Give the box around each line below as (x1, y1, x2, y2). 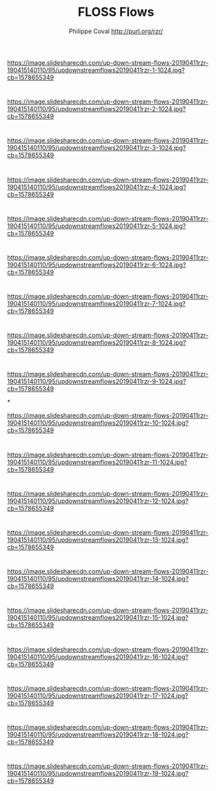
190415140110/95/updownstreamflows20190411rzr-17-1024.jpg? (7, 692, 188, 700)
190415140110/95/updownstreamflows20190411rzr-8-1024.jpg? (7, 339, 186, 347)
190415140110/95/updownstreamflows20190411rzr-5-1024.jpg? (7, 222, 186, 230)
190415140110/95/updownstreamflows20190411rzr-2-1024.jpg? (7, 105, 186, 113)
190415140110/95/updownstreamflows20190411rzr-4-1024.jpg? (7, 182, 186, 191)
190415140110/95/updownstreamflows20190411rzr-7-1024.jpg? (7, 300, 186, 308)
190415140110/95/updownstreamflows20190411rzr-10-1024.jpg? (7, 419, 189, 427)
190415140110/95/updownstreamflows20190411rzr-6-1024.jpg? (7, 260, 186, 269)
